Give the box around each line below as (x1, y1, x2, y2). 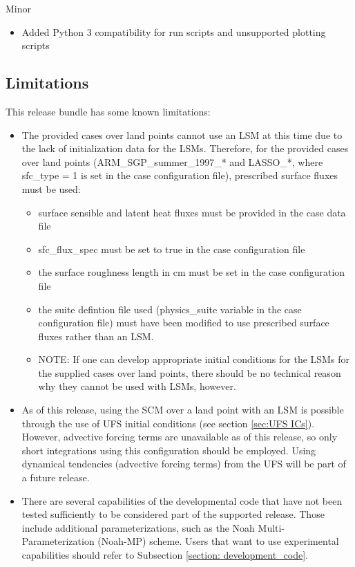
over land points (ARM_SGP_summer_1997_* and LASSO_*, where (21, 154, 323, 169)
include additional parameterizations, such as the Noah (21, 520, 255, 535)
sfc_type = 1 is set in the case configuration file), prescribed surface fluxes (21, 168, 338, 183)
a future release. (21, 470, 90, 485)
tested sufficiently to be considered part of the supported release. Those (21, 507, 325, 521)
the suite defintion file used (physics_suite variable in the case (38, 301, 302, 316)
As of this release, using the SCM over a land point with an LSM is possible (21, 402, 344, 417)
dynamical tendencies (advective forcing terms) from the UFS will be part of (21, 456, 346, 471)
